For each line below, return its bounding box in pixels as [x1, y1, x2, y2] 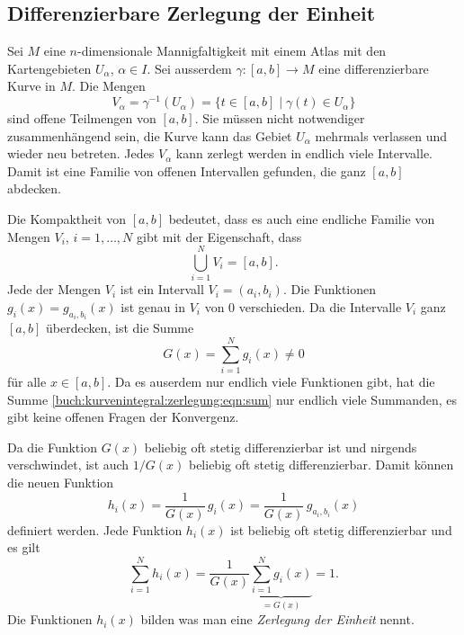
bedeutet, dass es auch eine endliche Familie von [168, 210, 435, 228]
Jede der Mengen [7, 280, 102, 299]
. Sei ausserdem [147, 58, 232, 77]
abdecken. [7, 179, 61, 198]
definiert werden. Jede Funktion [7, 520, 183, 539]
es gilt [7, 538, 40, 557]
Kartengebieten [7, 58, 92, 77]
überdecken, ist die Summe [45, 318, 194, 337]
